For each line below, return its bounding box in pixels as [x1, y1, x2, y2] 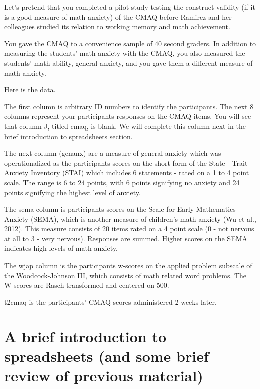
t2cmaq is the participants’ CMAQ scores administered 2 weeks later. [4, 296, 217, 307]
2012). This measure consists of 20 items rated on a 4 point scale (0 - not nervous [4, 223, 254, 234]
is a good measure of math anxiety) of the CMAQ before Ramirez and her [4, 11, 232, 22]
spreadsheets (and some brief [4, 345, 209, 366]
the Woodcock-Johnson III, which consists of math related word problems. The [4, 270, 247, 280]
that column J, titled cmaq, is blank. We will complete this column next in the [4, 120, 246, 131]
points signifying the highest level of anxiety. [4, 187, 141, 197]
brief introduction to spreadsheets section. [4, 131, 133, 141]
